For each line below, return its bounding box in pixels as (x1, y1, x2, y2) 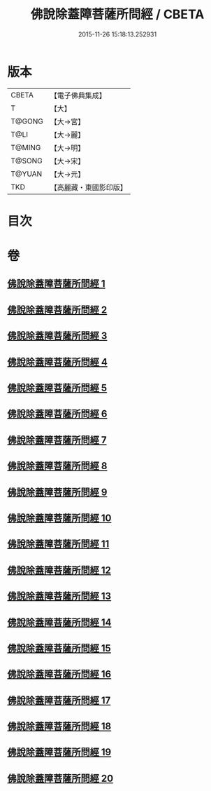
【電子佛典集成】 (50, 90, 106, 100)
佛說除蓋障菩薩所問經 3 (7, 330, 108, 342)
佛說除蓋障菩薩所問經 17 (7, 694, 111, 706)
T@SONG (10, 156, 43, 165)
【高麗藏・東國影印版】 (50, 182, 127, 192)
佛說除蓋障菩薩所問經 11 (7, 538, 110, 550)
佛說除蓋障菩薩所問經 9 (7, 486, 108, 498)
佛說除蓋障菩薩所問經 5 (7, 382, 108, 394)
